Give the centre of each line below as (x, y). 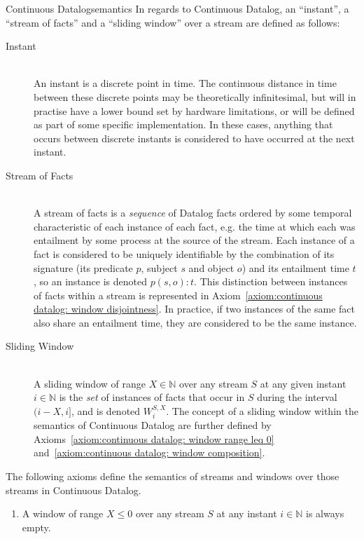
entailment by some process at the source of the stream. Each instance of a (194, 240)
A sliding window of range (90, 383)
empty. (36, 527)
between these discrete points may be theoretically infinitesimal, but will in (195, 96)
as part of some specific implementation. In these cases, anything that (183, 124)
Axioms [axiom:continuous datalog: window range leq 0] (154, 438)
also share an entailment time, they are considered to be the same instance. (195, 322)
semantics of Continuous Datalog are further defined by (153, 425)
